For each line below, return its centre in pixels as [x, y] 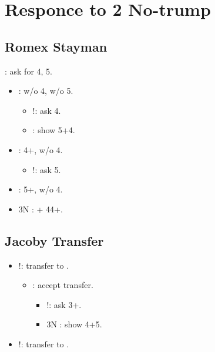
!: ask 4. [47, 110]
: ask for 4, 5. [29, 71]
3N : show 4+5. [74, 324]
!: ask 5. [47, 169]
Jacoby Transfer [54, 240]
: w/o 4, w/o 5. [46, 91]
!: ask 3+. [64, 304]
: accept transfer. [63, 285]
